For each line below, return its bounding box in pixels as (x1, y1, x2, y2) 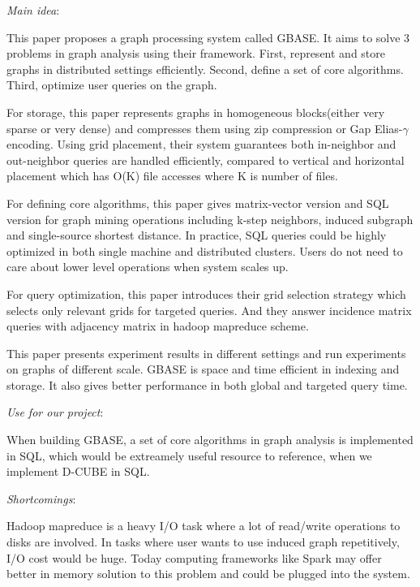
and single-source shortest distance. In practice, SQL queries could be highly (6, 227, 387, 244)
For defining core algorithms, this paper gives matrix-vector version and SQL (6, 194, 389, 211)
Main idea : (6, 2, 60, 18)
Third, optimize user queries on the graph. (6, 76, 217, 93)
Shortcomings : (6, 490, 76, 507)
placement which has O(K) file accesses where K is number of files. (6, 167, 338, 184)
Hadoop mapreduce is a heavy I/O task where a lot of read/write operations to (6, 517, 401, 534)
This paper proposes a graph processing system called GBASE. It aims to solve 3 (6, 28, 410, 45)
